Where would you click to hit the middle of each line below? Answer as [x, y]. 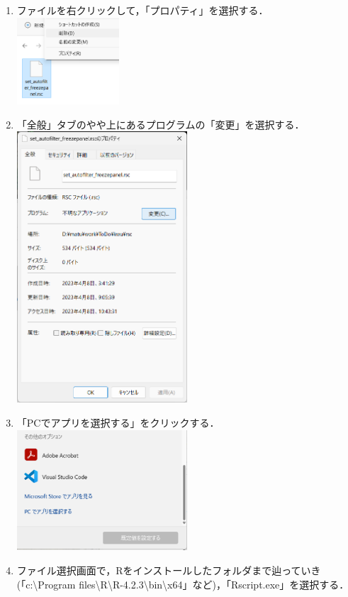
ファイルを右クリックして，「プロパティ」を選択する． [142, 10]
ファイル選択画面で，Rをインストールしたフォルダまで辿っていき [169, 570]
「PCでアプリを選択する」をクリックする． [118, 422]
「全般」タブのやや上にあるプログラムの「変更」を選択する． [161, 124]
